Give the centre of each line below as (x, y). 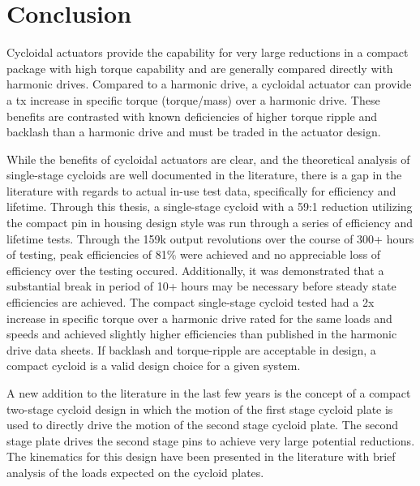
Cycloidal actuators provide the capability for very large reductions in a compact (208, 52)
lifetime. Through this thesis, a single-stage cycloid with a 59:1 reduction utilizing (210, 206)
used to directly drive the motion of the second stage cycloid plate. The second (202, 425)
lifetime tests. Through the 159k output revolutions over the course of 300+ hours (210, 238)
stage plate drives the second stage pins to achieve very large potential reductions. (211, 440)
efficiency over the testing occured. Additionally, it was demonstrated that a (195, 270)
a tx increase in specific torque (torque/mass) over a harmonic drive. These (193, 99)
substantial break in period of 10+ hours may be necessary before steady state (201, 286)
